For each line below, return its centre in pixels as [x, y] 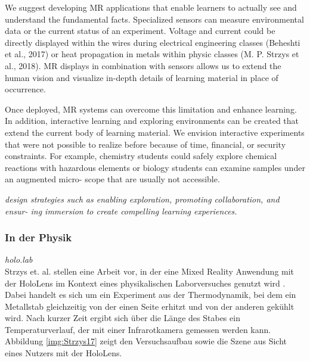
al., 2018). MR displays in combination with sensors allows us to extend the [143, 65]
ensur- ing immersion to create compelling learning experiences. [121, 211]
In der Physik [38, 237]
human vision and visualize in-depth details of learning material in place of [142, 77]
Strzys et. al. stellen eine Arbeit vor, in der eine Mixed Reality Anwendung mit [150, 271]
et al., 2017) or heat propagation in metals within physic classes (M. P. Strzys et [152, 54]
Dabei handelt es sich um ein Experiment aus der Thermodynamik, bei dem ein [151, 295]
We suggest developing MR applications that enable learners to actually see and [151, 7]
